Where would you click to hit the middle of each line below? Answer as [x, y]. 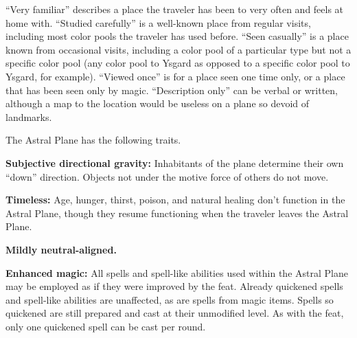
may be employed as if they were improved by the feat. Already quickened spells [174, 286]
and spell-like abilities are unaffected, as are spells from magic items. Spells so [170, 299]
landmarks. [29, 116]
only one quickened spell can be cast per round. [106, 326]
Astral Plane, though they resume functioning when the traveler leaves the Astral [177, 213]
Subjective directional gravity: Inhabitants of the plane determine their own [175, 162]
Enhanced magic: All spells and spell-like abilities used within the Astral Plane [177, 272]
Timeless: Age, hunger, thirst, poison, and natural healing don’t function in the [175, 200]
